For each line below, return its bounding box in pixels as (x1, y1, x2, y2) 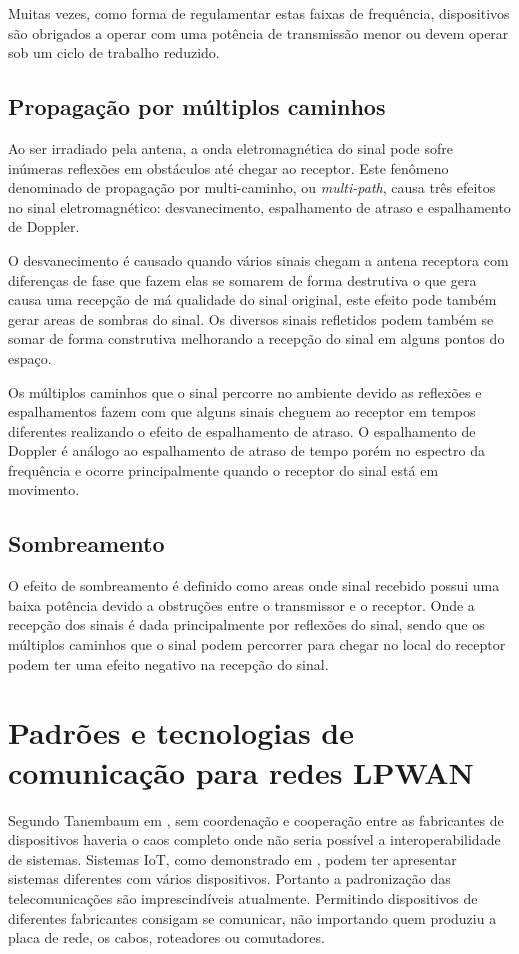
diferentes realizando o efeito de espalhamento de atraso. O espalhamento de (8, 420, 476, 441)
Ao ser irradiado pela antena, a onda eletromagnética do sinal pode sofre (8, 137, 453, 158)
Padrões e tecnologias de (8, 712, 354, 753)
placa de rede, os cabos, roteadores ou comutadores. (8, 927, 325, 948)
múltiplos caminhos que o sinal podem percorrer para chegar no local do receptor (8, 634, 506, 655)
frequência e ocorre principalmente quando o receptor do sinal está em (8, 459, 439, 480)
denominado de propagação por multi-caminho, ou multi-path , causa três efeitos (8, 177, 496, 198)
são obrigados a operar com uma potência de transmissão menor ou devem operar (8, 22, 509, 43)
